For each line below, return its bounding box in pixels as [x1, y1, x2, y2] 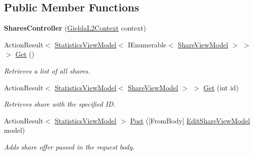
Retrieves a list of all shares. [4, 65, 90, 76]
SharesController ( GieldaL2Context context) [4, 23, 146, 33]
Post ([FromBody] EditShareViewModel [130, 115, 250, 125]
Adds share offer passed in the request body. [4, 141, 135, 152]
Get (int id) [203, 82, 239, 92]
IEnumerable [128, 39, 167, 49]
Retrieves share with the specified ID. [4, 99, 115, 109]
